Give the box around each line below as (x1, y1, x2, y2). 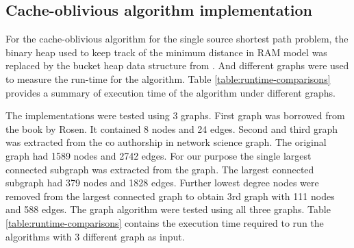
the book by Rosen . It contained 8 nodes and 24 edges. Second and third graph (5, 121, 338, 136)
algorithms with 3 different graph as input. (5, 229, 185, 243)
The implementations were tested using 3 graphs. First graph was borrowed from (5, 108, 345, 123)
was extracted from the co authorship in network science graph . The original (5, 135, 327, 149)
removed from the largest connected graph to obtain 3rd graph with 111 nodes (5, 188, 335, 203)
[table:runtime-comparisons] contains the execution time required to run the (5, 215, 324, 230)
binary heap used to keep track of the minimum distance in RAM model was (5, 45, 327, 59)
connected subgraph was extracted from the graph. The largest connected (5, 162, 314, 176)
